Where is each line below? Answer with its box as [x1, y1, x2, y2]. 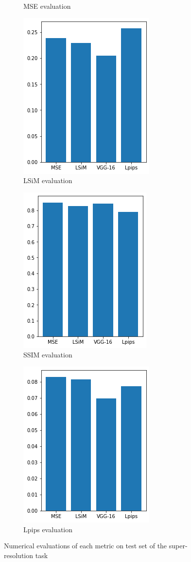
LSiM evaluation [23, 175, 72, 186]
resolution [4, 550, 34, 560]
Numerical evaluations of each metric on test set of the [4, 541, 167, 551]
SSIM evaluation [23, 350, 72, 360]
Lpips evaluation [23, 524, 73, 534]
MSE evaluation [23, 1, 71, 11]
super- [169, 541, 188, 551]
